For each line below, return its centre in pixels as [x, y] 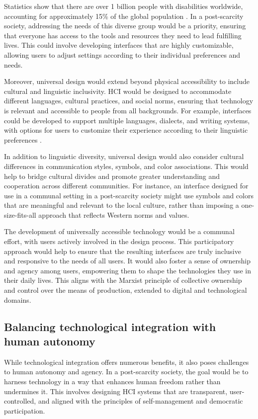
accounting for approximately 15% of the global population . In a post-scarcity [124, 16]
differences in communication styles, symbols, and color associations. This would [126, 166]
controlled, [20, 401]
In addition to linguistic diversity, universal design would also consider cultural [124, 156]
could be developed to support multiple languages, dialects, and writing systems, [127, 120]
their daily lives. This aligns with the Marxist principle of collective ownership [123, 280]
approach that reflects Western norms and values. [114, 214]
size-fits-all [20, 214]
